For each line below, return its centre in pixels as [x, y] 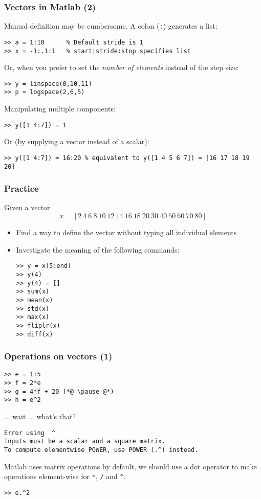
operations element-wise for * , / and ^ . [65, 476]
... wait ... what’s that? [40, 416]
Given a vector [27, 207]
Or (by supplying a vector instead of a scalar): [77, 141]
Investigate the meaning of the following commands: [98, 249]
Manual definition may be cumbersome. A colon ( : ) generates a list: [111, 26]
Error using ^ [30, 433]
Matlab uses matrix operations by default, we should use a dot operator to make [130, 466]
